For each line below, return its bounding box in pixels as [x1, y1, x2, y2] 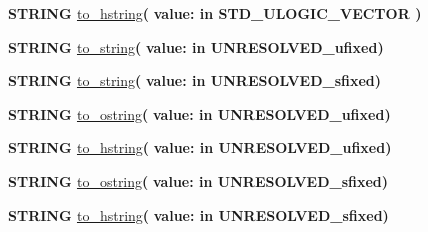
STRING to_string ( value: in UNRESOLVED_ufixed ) [8, 36, 384, 57]
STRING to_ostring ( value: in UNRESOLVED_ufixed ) [8, 103, 391, 124]
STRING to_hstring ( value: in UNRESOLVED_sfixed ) [8, 204, 389, 225]
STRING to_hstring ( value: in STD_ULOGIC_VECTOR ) [8, 3, 422, 23]
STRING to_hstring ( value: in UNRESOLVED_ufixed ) [8, 137, 392, 158]
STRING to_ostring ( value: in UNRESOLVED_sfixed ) [8, 170, 389, 191]
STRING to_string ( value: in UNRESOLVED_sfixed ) [8, 70, 382, 91]
